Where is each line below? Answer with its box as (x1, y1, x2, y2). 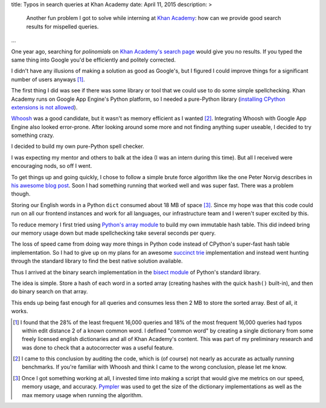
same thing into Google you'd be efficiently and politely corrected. (11, 56, 176, 63)
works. (11, 308, 28, 315)
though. (11, 190, 31, 197)
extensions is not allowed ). (11, 103, 78, 111)
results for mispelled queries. (26, 23, 99, 30)
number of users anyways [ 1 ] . (11, 75, 85, 83)
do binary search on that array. (11, 288, 88, 295)
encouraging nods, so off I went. (11, 162, 92, 170)
